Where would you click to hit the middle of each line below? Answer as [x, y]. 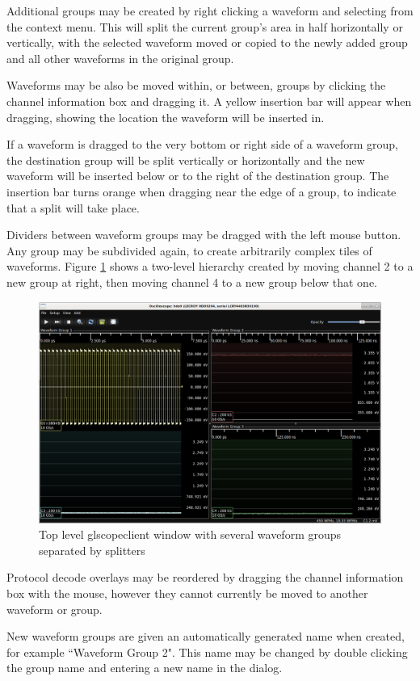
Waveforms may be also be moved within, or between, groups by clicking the [196, 85]
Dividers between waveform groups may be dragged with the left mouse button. [204, 235]
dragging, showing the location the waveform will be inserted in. [166, 117]
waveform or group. [55, 609]
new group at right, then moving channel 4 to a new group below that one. [192, 282]
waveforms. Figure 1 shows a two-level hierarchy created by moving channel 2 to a [210, 266]
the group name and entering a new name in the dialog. [145, 668]
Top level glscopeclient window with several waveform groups [190, 534]
